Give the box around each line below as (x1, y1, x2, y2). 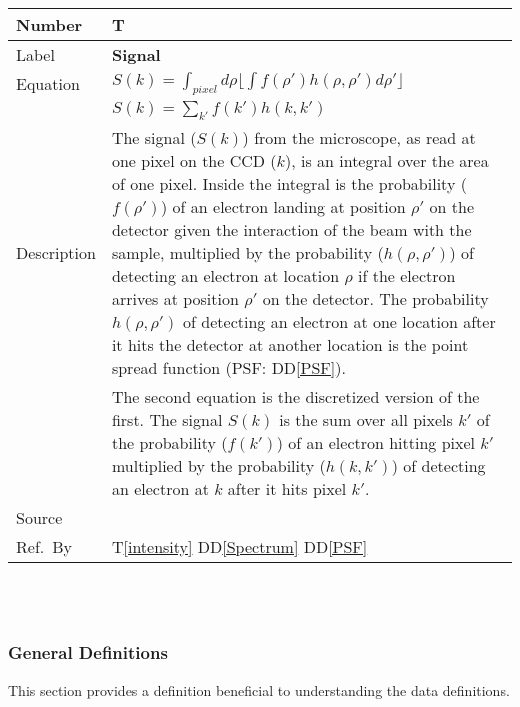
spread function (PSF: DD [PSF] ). (111, 356, 346, 380)
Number (16, 13, 83, 36)
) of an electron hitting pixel (276, 431, 476, 455)
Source (16, 506, 63, 530)
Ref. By (16, 535, 73, 559)
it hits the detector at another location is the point (111, 333, 469, 357)
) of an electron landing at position (161, 195, 406, 219)
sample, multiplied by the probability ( (111, 241, 384, 265)
